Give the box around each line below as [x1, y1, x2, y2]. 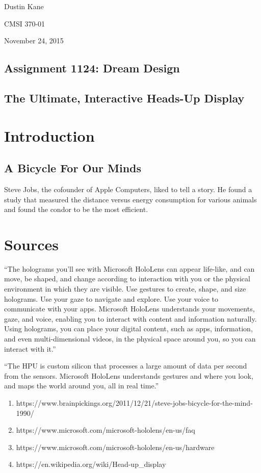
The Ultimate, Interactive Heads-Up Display [4, 90, 245, 106]
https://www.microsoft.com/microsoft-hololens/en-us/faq [16, 425, 195, 435]
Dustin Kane [4, 1, 44, 11]
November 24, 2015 [4, 35, 64, 46]
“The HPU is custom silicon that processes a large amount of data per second [4, 360, 247, 371]
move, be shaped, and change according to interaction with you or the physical [4, 273, 250, 284]
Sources [4, 233, 59, 254]
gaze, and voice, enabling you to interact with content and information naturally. [4, 313, 257, 324]
